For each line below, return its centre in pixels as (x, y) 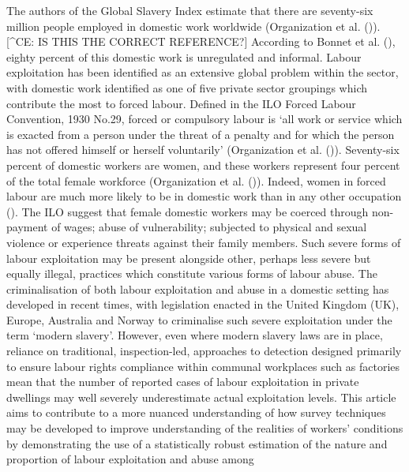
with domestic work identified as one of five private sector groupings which (187, 87)
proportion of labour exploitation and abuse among (130, 459)
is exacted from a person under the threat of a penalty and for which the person (201, 134)
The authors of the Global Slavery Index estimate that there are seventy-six (190, 10)
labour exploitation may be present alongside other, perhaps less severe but (189, 258)
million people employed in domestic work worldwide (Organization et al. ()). (193, 26)
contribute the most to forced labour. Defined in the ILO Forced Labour (181, 103)
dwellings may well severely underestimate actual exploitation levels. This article (201, 397)
